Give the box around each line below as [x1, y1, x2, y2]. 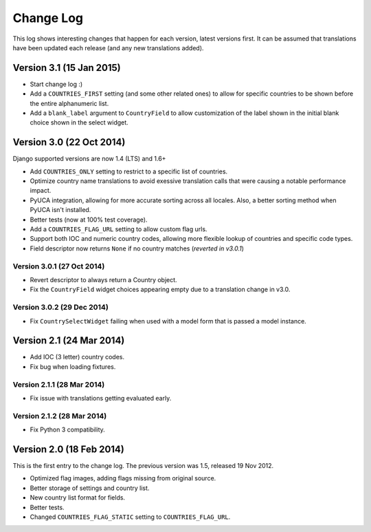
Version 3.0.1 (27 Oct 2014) [12, 262, 105, 271]
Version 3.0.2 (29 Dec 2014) [12, 303, 109, 312]
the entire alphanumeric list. [30, 99, 109, 107]
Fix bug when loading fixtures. [30, 362, 116, 371]
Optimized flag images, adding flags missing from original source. [30, 474, 216, 482]
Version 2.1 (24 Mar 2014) [12, 334, 125, 347]
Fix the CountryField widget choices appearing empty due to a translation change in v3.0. [30, 286, 291, 294]
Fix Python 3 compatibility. [30, 425, 106, 434]
